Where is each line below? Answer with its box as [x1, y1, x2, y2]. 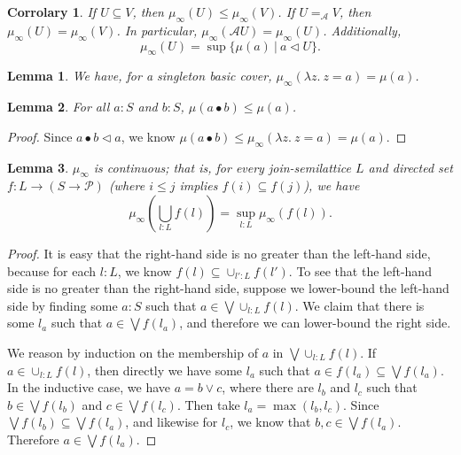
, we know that [230, 413, 311, 431]
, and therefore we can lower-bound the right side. [179, 313, 451, 332]
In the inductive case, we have [7, 378, 170, 397]
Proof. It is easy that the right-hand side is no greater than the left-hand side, [7, 243, 431, 262]
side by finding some [7, 296, 118, 314]
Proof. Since [7, 127, 73, 145]
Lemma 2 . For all [7, 97, 110, 116]
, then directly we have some [87, 360, 243, 379]
